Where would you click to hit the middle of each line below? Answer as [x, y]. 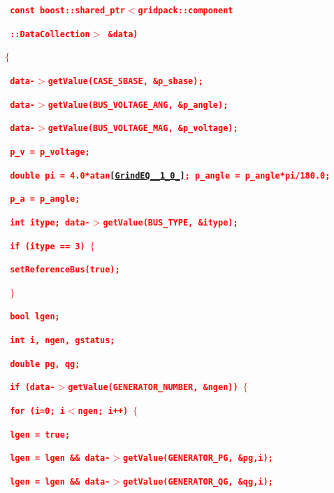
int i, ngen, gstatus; [63, 341]
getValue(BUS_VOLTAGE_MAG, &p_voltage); [143, 129]
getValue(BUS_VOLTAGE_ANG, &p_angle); [138, 105]
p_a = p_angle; [45, 199]
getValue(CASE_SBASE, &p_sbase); [125, 81]
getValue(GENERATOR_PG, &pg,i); [198, 458]
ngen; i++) [103, 411]
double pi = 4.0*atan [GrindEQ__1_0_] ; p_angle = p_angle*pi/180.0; [170, 175]
